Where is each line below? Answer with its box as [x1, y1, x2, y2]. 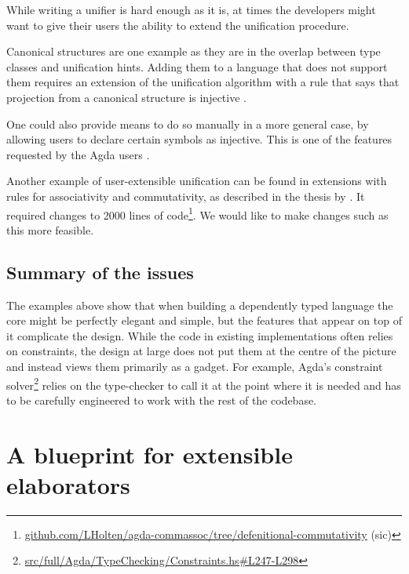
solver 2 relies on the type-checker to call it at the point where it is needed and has [6, 374, 401, 393]
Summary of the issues [6, 260, 194, 284]
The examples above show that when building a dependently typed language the [6, 296, 393, 313]
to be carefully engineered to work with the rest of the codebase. [6, 391, 317, 408]
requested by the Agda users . [6, 146, 150, 162]
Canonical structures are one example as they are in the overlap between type [6, 43, 381, 60]
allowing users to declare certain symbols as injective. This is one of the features [6, 131, 393, 147]
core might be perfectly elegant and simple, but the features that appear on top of [6, 312, 402, 329]
